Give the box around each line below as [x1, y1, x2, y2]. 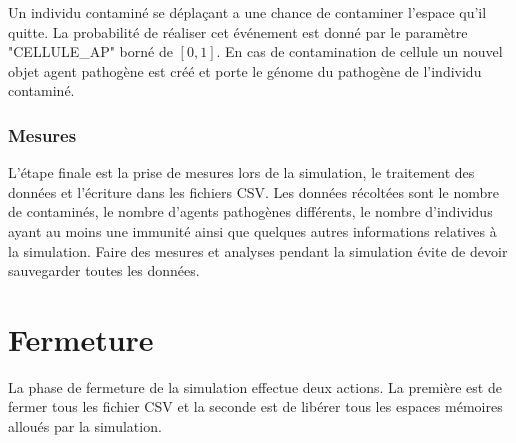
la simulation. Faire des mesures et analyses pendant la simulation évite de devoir [8, 240, 508, 261]
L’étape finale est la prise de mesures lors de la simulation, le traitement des [8, 162, 475, 183]
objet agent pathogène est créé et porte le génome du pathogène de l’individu [8, 60, 482, 81]
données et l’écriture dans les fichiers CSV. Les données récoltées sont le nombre [8, 181, 499, 202]
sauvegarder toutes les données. [8, 260, 200, 281]
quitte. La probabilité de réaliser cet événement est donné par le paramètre [8, 21, 468, 42]
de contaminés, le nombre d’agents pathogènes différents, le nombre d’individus [8, 201, 493, 222]
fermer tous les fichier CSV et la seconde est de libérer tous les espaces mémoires [8, 396, 503, 417]
